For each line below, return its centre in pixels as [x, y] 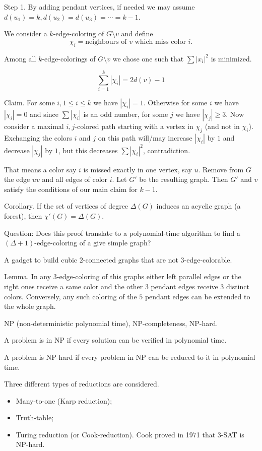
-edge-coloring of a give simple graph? [93, 243]
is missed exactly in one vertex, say [138, 169]
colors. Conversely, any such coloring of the [71, 296]
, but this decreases [88, 150]
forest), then [23, 215]
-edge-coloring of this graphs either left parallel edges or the [149, 276]
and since [44, 114]
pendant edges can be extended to [198, 296]
